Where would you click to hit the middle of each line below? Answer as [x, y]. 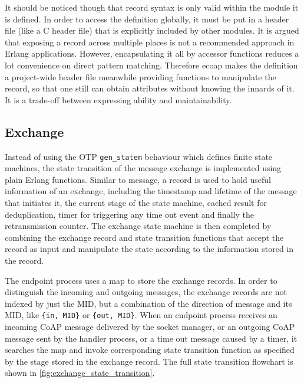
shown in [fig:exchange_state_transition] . [80, 373]
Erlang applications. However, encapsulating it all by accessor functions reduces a [152, 53]
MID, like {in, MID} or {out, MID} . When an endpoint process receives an [141, 315]
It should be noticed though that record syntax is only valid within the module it [152, 7]
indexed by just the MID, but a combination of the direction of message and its [148, 303]
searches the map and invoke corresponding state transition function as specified [150, 350]
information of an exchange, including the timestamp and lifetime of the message [151, 191]
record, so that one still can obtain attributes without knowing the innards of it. [150, 88]
